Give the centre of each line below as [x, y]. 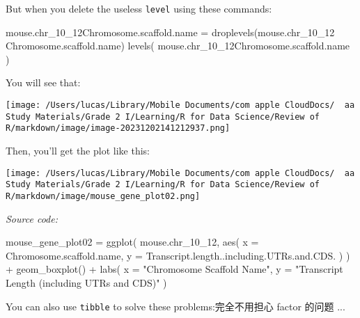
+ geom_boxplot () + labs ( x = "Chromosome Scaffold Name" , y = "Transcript [174, 269]
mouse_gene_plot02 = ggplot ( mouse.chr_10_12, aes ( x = [132, 242]
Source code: [32, 218]
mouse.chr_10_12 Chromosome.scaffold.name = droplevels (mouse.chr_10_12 [170, 32]
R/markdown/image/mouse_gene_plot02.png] [103, 196]
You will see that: [43, 82]
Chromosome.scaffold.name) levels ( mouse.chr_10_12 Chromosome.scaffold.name [178, 46]
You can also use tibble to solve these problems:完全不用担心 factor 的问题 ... [175, 306]
